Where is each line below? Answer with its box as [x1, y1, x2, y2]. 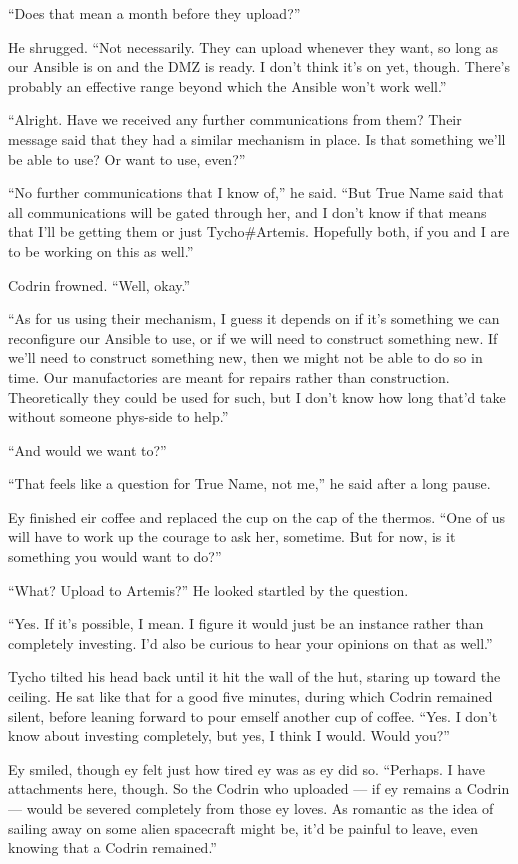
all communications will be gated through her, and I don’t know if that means [8, 201, 487, 222]
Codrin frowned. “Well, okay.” [8, 274, 191, 295]
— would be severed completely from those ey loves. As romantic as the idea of [8, 798, 494, 818]
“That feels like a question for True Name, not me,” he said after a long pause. [8, 473, 491, 494]
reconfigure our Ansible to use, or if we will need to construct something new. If [8, 327, 498, 348]
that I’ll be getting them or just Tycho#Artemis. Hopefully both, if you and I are [8, 221, 510, 242]
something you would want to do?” [8, 546, 222, 567]
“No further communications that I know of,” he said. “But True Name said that [8, 182, 504, 203]
